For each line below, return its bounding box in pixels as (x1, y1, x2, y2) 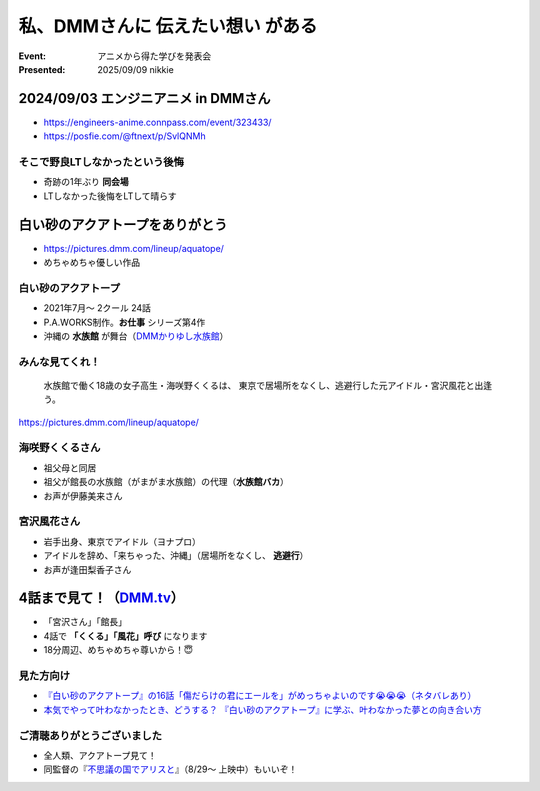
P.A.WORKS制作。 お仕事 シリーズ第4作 (43, 316, 206, 328)
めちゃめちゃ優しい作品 (43, 256, 140, 269)
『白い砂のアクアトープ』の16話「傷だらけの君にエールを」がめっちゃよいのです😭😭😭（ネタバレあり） (43, 690, 477, 702)
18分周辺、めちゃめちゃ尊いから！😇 (43, 644, 194, 656)
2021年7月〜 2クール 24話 (43, 302, 152, 314)
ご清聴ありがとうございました (18, 728, 163, 742)
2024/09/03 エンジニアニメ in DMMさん (18, 90, 271, 107)
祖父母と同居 (43, 461, 97, 474)
